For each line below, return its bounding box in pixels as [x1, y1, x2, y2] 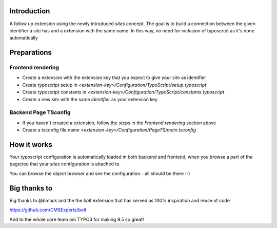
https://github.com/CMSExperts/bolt [9, 207, 87, 213]
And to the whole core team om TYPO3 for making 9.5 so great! [9, 216, 144, 222]
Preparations [9, 48, 52, 57]
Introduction [9, 7, 50, 15]
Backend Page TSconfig [9, 109, 71, 116]
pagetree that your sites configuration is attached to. [9, 161, 121, 167]
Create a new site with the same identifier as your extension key [22, 96, 157, 102]
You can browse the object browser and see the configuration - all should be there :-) [9, 170, 190, 177]
